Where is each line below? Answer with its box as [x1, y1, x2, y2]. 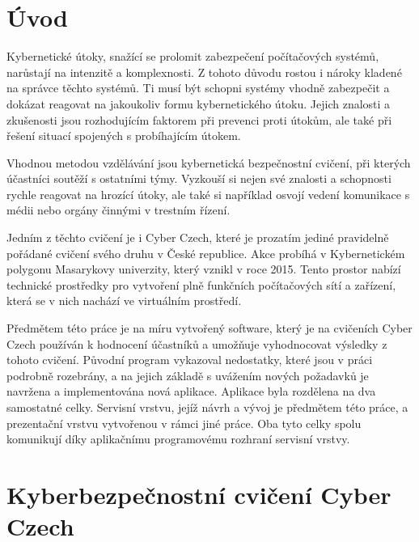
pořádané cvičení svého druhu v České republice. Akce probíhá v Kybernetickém [6, 244, 405, 261]
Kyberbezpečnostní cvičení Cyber [6, 477, 391, 510]
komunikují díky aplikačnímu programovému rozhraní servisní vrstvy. [6, 430, 350, 447]
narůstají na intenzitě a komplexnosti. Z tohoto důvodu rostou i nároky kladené [6, 63, 402, 80]
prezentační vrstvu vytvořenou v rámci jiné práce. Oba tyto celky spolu [6, 414, 362, 431]
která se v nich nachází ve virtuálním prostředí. [6, 292, 242, 309]
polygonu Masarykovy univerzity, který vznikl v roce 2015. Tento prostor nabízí [6, 260, 401, 277]
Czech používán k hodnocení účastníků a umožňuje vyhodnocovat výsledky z [6, 335, 387, 352]
